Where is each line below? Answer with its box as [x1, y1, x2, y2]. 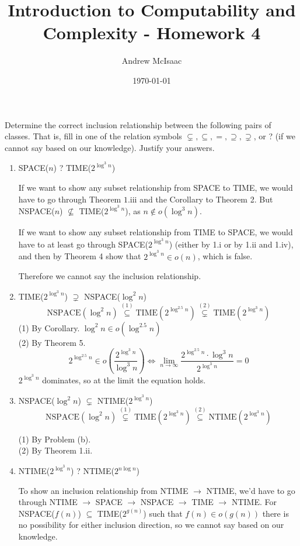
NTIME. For [231, 496, 277, 508]
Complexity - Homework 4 [43, 20, 261, 44]
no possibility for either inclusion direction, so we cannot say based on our [18, 518, 284, 531]
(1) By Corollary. [18, 321, 80, 334]
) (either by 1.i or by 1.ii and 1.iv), [169, 238, 294, 250]
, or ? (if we [253, 130, 295, 142]
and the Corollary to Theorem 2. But [139, 193, 273, 205]
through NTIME [18, 496, 78, 508]
